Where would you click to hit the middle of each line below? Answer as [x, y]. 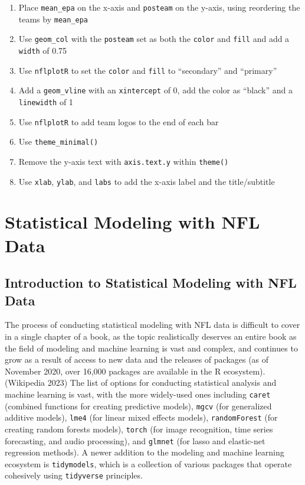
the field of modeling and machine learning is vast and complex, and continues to [151, 348]
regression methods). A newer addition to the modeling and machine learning [145, 452]
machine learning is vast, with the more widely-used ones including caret [138, 394]
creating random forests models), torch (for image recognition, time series [139, 429]
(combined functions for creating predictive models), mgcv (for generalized [138, 406]
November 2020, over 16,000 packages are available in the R [113, 371]
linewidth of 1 [46, 101]
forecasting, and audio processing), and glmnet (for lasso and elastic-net [135, 440]
